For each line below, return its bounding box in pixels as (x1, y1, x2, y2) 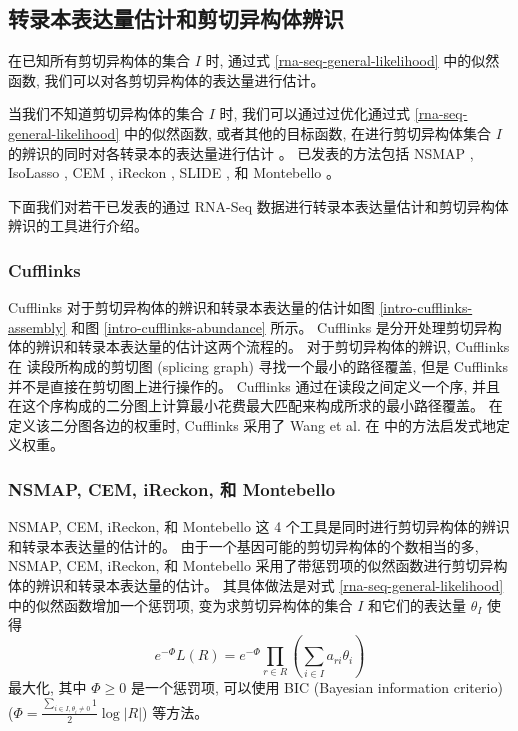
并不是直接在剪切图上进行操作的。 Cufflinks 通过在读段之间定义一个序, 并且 (8, 375, 501, 396)
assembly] (8, 316, 67, 337)
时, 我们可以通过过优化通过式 (219, 103, 411, 124)
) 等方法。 (142, 701, 209, 722)
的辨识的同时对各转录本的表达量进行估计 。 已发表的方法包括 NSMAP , (8, 142, 474, 163)
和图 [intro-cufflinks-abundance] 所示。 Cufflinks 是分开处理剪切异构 (71, 316, 502, 337)
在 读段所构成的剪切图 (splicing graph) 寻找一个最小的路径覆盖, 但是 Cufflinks (8, 355, 508, 376)
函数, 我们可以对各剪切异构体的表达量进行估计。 (8, 69, 325, 90)
